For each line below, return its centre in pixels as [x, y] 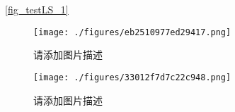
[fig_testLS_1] [37, 9]
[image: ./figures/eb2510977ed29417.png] [132, 32]
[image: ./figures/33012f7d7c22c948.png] [132, 77]
